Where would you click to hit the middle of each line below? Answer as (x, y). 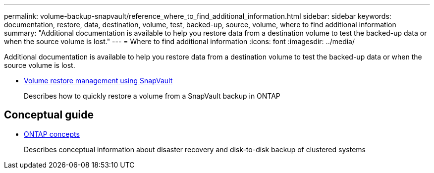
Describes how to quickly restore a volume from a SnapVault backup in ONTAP (152, 96)
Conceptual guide (49, 115)
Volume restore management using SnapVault (98, 81)
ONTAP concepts (52, 134)
